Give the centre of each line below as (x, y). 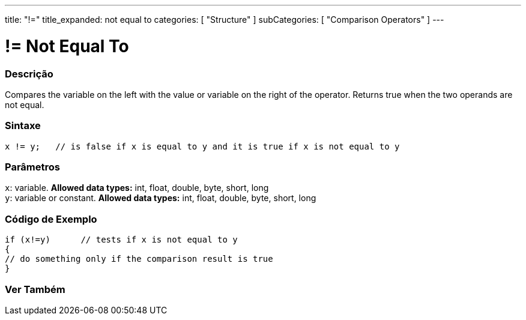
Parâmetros (32, 167)
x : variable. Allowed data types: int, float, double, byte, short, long (137, 188)
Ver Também (35, 289)
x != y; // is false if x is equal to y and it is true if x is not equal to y (202, 146)
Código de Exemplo (51, 219)
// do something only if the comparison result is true (139, 259)
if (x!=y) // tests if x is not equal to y (121, 240)
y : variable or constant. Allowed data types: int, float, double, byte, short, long (161, 198)
